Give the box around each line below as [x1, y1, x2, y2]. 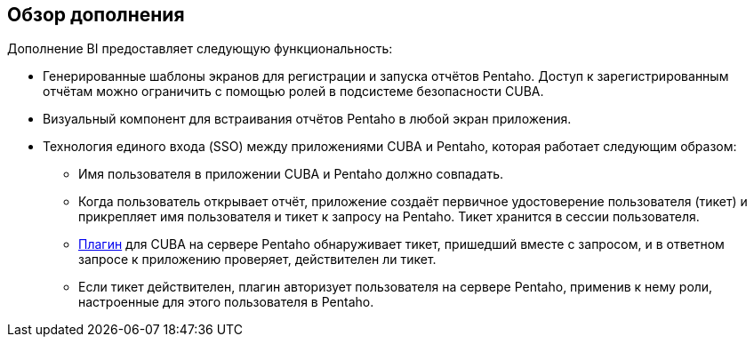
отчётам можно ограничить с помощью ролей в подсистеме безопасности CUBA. [43, 84, 544, 100]
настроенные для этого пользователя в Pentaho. [78, 294, 374, 310]
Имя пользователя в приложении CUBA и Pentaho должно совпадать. [78, 166, 503, 182]
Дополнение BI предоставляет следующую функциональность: [7, 41, 393, 57]
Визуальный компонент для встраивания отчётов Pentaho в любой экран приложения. [43, 111, 572, 127]
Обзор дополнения [7, 4, 185, 26]
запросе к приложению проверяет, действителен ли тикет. [78, 252, 437, 268]
